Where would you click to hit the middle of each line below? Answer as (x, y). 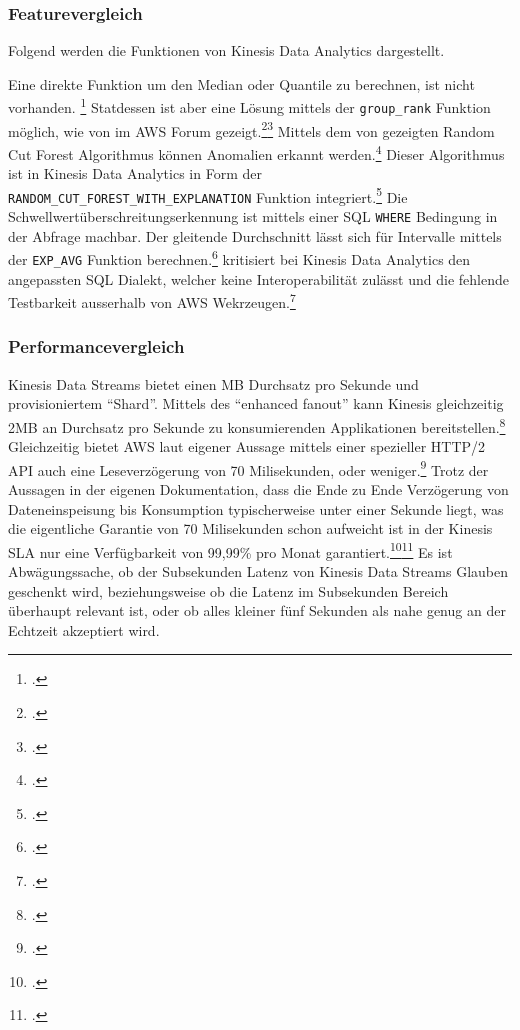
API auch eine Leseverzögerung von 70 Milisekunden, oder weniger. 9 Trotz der (248, 468)
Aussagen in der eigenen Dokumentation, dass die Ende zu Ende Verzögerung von (258, 489)
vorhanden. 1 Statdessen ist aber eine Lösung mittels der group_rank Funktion (249, 106)
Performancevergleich (96, 346)
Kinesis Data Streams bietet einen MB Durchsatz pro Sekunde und (213, 383)
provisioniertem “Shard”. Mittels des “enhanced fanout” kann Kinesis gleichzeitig (256, 403)
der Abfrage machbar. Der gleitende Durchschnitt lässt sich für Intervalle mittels (255, 235)
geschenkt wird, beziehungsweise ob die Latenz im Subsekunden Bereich (228, 590)
